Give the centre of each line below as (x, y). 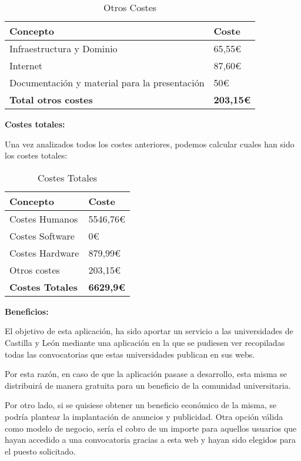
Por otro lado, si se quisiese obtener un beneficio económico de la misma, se (141, 405)
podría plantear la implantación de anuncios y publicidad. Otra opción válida (144, 416)
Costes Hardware (44, 253)
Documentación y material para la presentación (107, 83)
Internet (26, 65)
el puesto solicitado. (40, 451)
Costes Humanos (44, 218)
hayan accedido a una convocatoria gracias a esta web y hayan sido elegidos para (150, 440)
